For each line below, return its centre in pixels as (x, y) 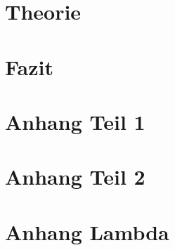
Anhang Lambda (87, 231)
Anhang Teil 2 (75, 177)
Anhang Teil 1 (75, 121)
